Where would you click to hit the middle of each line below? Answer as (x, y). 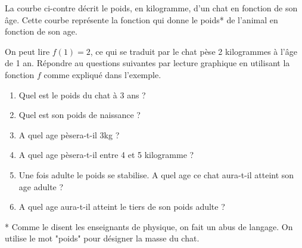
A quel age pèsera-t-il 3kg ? (69, 134)
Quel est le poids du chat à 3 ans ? (82, 94)
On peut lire (27, 51)
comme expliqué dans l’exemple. (102, 74)
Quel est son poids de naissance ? (80, 115)
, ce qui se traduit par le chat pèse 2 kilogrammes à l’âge (194, 51)
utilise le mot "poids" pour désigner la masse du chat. (102, 238)
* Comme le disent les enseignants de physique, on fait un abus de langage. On (149, 226)
